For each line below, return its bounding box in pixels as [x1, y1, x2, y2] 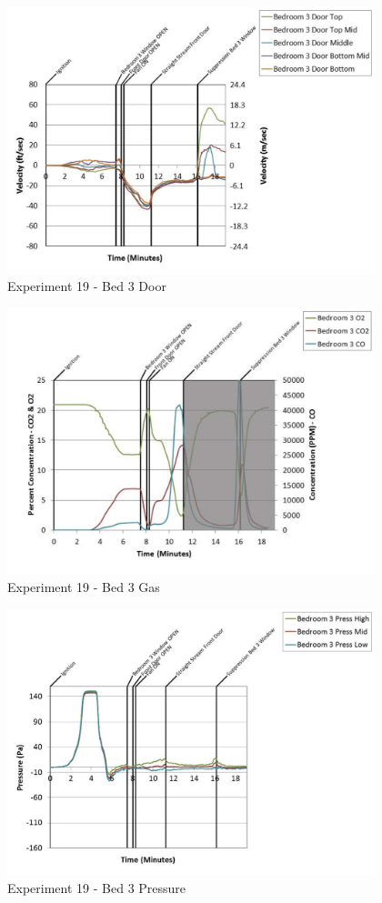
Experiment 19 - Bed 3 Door [7, 276, 166, 296]
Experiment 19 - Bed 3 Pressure [7, 878, 186, 898]
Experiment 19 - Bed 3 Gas [7, 577, 160, 597]
